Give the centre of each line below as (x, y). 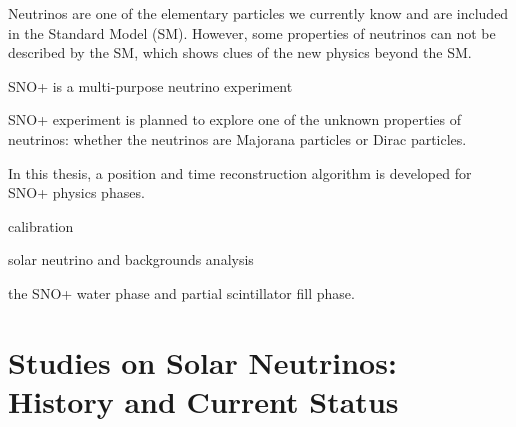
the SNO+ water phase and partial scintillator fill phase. (181, 292)
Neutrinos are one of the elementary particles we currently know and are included (258, 13)
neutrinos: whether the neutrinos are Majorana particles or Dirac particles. (237, 138)
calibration (41, 225)
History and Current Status (203, 400)
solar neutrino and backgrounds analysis (131, 259)
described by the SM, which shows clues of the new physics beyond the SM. (240, 52)
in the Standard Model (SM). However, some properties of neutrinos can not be (252, 32)
